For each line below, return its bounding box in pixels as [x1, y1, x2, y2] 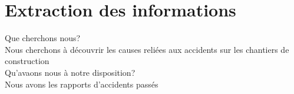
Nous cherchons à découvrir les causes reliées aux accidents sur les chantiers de [5, 43, 289, 55]
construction [5, 55, 49, 67]
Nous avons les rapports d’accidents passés [5, 78, 158, 90]
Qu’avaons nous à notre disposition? [5, 66, 136, 78]
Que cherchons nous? [5, 32, 81, 44]
